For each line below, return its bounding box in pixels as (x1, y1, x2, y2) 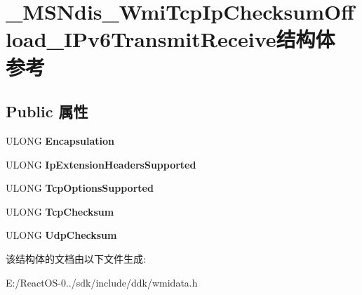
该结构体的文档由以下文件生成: (6, 251, 146, 265)
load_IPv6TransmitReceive (6, 25, 276, 53)
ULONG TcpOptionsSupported (6, 181, 154, 195)
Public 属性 (6, 100, 88, 122)
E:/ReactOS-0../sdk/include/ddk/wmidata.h (6, 275, 198, 289)
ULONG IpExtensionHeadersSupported (6, 157, 196, 171)
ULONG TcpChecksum (6, 204, 114, 218)
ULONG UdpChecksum (6, 228, 117, 242)
